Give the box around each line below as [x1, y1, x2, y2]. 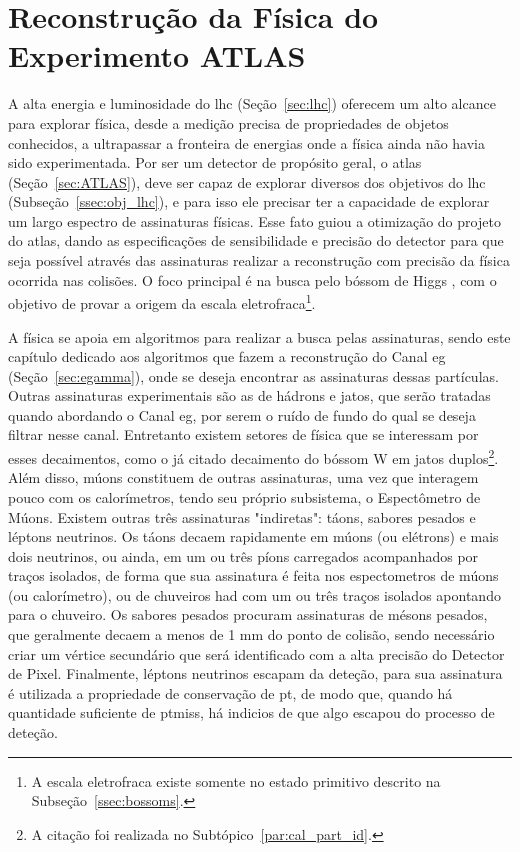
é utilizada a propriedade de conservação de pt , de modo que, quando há [8, 682, 453, 703]
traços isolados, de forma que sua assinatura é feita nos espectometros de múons [8, 565, 499, 586]
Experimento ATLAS [8, 35, 306, 76]
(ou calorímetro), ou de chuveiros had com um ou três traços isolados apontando [8, 584, 501, 605]
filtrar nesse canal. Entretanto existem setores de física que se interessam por [8, 424, 479, 445]
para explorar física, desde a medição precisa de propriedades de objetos [8, 112, 449, 133]
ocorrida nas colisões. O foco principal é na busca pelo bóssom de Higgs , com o [8, 269, 497, 290]
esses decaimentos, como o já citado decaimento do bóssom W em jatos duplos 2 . [8, 445, 499, 468]
